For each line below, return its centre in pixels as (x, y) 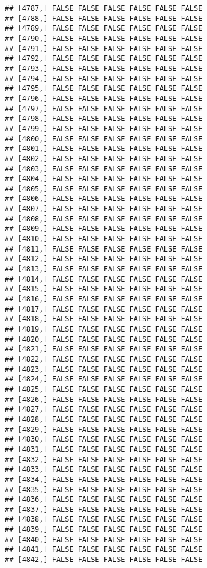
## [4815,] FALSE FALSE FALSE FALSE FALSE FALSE (104, 289)
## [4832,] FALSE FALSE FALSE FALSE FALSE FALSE (104, 459)
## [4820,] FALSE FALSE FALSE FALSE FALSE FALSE (104, 339)
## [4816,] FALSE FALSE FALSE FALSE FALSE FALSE (104, 299)
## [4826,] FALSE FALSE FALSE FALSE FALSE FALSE (104, 399)
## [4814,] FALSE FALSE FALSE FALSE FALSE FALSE (104, 279)
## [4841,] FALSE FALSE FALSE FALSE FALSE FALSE (104, 550)
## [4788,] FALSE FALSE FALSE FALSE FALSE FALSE (104, 18)
